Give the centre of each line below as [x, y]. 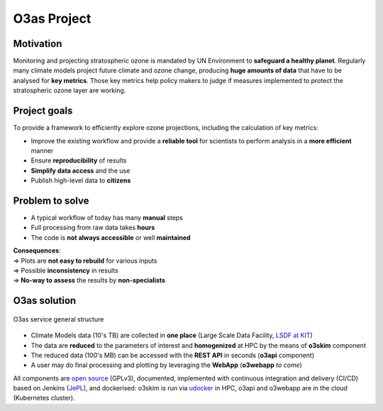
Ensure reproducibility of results [79, 160]
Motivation [38, 44]
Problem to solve [51, 201]
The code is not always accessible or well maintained [111, 237]
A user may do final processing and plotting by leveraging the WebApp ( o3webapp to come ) [167, 365]
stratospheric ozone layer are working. [70, 91]
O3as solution [45, 301]
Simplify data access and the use [81, 170]
